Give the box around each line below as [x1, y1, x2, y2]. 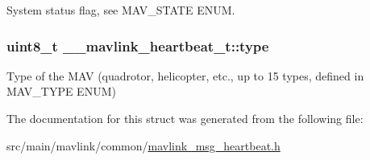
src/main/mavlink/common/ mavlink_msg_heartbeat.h [6, 137, 281, 154]
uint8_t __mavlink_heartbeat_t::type [6, 35, 269, 55]
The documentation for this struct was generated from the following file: [6, 110, 364, 126]
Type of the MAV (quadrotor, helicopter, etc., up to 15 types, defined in [6, 67, 364, 84]
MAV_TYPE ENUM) [6, 83, 116, 100]
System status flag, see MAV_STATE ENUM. [6, 2, 235, 18]
